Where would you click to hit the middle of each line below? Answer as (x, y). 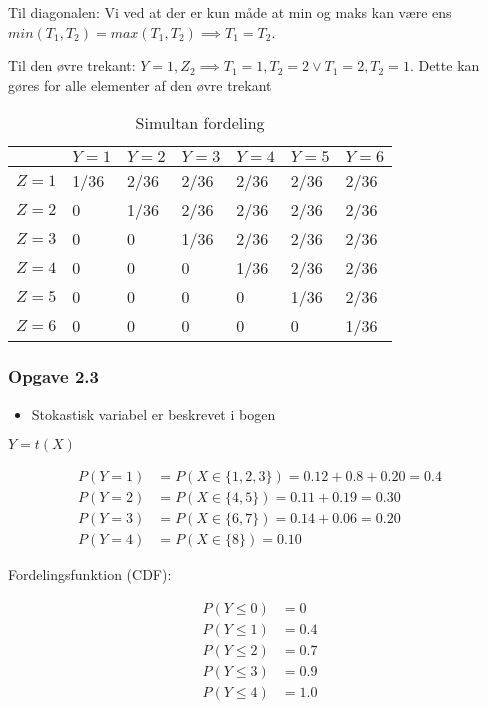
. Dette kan (444, 65)
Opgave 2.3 (53, 376)
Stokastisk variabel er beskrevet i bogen (153, 413)
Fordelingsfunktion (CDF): (90, 574)
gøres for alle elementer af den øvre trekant (140, 84)
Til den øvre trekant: (72, 65)
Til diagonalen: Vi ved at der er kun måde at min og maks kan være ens (230, 12)
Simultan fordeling (200, 123)
